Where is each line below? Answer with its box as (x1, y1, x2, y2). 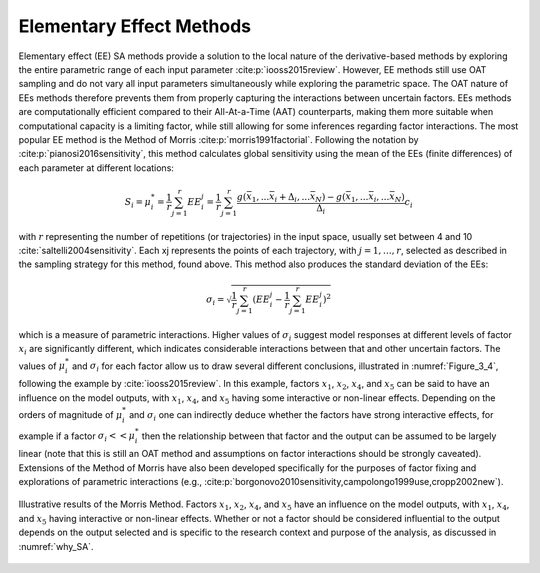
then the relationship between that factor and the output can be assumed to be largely (141, 430, 497, 442)
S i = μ (124, 196, 152, 210)
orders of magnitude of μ (18, 408, 123, 420)
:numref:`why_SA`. (18, 540, 94, 552)
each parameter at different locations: (18, 161, 175, 174)
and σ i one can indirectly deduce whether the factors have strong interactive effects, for (128, 408, 494, 423)
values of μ (18, 360, 66, 372)
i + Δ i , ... (274, 191, 310, 205)
